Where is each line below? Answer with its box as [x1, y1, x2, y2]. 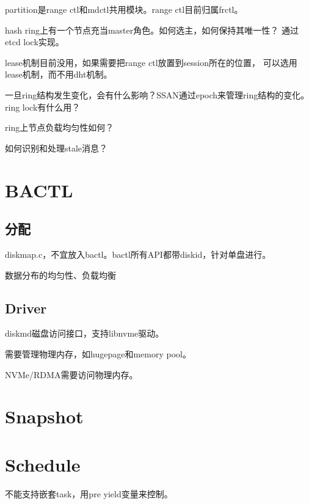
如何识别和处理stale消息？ [5, 141, 108, 154]
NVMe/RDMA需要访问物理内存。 [5, 368, 138, 381]
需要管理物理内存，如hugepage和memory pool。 [5, 347, 191, 360]
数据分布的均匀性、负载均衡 [5, 268, 116, 281]
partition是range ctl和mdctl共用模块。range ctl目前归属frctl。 [5, 3, 243, 15]
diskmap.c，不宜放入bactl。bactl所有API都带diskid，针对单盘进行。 [5, 247, 271, 260]
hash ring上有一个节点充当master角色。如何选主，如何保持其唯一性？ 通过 [5, 23, 299, 36]
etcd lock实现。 [5, 35, 64, 48]
